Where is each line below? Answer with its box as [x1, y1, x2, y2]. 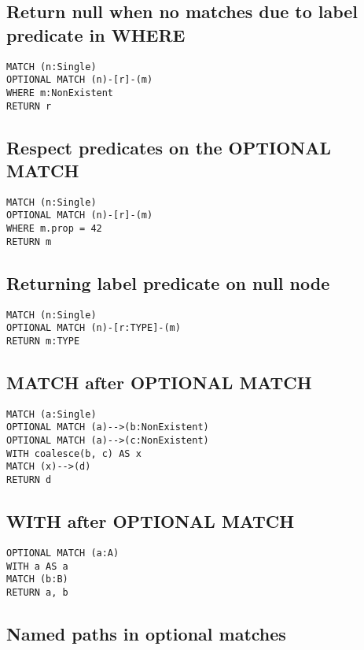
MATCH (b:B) [6, 574, 68, 585]
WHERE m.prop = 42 [6, 223, 102, 235]
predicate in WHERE [6, 22, 186, 46]
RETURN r [6, 100, 52, 112]
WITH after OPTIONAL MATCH [6, 509, 295, 533]
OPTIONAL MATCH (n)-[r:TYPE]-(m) [6, 322, 181, 334]
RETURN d [6, 474, 52, 486]
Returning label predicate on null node [6, 270, 330, 295]
